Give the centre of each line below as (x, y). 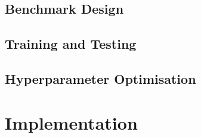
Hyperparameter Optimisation (101, 78)
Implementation (71, 122)
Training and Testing (71, 44)
